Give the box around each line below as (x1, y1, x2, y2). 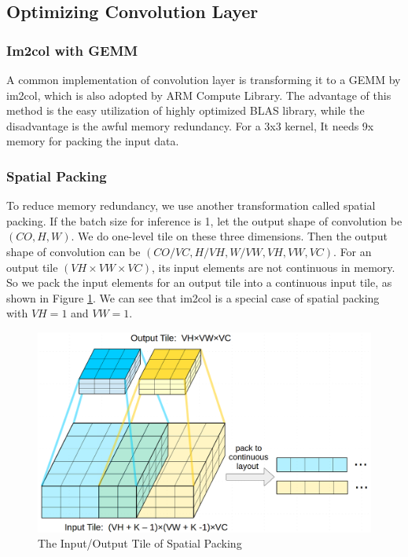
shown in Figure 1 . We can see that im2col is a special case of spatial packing (6, 289, 380, 306)
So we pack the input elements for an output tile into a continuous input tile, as (6, 274, 392, 291)
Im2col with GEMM (6, 40, 138, 60)
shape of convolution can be (6, 243, 141, 259)
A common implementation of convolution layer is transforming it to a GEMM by (6, 71, 401, 87)
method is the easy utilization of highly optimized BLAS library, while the (6, 102, 365, 119)
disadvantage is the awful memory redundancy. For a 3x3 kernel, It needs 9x (6, 117, 374, 134)
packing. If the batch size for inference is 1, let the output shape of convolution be (6, 212, 402, 229)
